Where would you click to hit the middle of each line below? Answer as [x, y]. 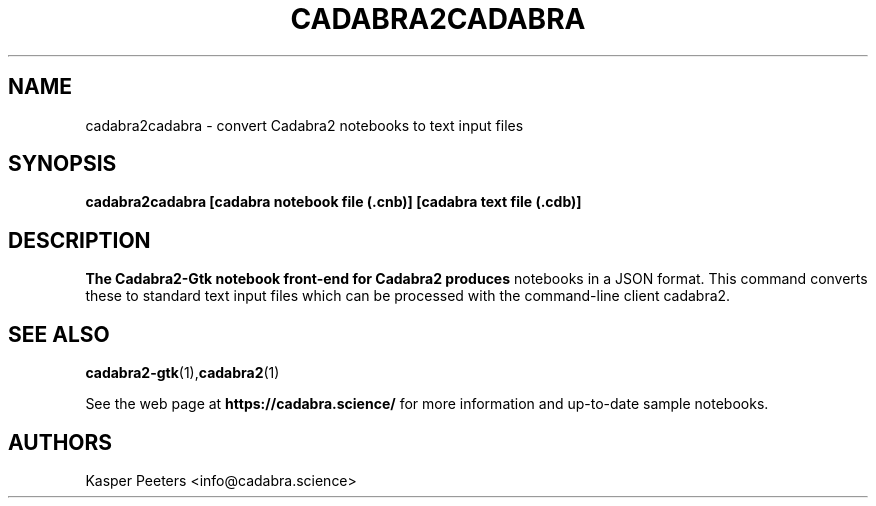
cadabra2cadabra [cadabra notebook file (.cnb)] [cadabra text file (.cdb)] [333, 202]
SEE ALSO [59, 334]
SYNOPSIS [62, 164]
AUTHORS [60, 442]
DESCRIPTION [79, 240]
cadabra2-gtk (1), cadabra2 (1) [182, 373]
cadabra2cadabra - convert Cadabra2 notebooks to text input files [304, 125]
